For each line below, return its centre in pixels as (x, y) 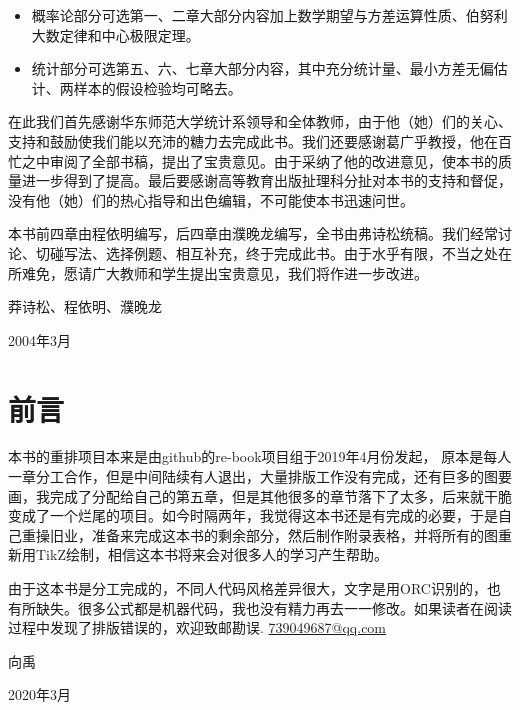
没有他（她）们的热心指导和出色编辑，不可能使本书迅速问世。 (211, 199)
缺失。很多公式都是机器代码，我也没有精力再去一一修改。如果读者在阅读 (273, 607)
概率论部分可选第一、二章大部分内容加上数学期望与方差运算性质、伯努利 (269, 15)
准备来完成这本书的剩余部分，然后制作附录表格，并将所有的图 (294, 534)
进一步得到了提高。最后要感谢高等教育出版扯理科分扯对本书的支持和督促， (266, 180)
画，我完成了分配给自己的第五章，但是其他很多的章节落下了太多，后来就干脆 (260, 495)
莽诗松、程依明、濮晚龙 (85, 306)
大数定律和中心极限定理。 (115, 34)
